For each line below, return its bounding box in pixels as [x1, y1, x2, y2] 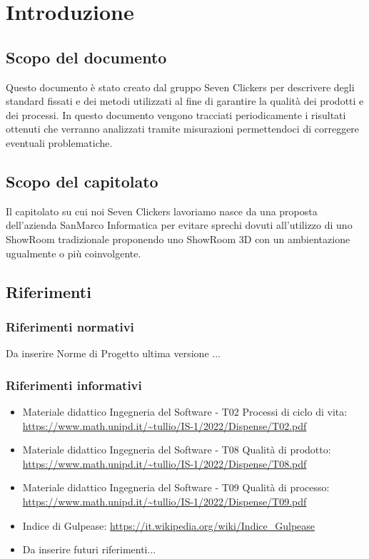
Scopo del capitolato [6, 170, 158, 192]
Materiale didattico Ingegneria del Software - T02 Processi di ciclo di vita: [22, 404, 348, 419]
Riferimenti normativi [6, 317, 134, 335]
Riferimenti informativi [6, 376, 142, 394]
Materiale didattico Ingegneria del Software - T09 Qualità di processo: [22, 480, 330, 495]
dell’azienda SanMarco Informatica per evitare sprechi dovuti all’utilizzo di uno [6, 217, 353, 232]
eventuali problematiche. [6, 135, 113, 150]
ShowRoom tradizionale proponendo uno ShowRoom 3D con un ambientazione [6, 231, 350, 246]
